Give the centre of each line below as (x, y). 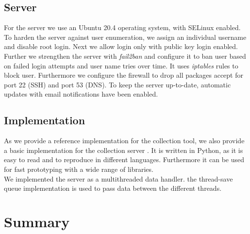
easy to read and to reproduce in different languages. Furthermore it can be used (124, 159)
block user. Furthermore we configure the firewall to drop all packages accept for (124, 75)
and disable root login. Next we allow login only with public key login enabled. (121, 46)
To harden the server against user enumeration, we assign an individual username (125, 37)
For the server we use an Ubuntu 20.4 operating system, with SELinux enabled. (122, 27)
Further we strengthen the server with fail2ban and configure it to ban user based (125, 56)
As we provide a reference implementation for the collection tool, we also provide (124, 141)
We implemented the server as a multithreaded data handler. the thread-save (118, 178)
